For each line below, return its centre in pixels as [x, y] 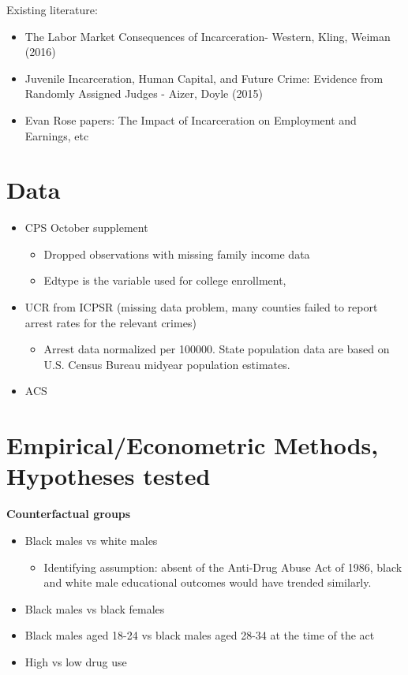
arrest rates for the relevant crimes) [110, 322]
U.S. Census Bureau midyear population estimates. [167, 364]
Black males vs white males [91, 540]
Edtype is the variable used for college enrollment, [165, 280]
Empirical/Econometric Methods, [193, 445]
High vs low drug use [76, 661]
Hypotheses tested [109, 476]
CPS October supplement [86, 227]
